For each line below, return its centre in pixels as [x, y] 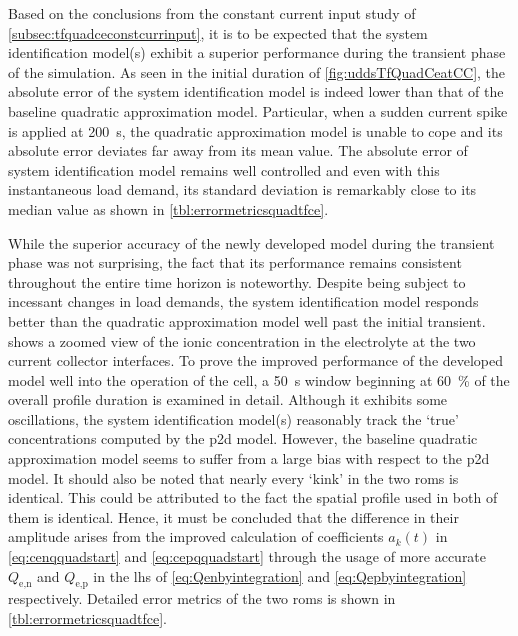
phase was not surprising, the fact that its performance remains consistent [235, 262]
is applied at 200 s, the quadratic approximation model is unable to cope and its [255, 130]
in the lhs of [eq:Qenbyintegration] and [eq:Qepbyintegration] [280, 575]
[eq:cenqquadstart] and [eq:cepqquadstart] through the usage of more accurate [247, 556]
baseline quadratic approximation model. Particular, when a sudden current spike [258, 110]
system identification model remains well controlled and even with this [224, 169]
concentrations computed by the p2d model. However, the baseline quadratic [243, 438]
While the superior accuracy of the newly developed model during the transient [251, 242]
